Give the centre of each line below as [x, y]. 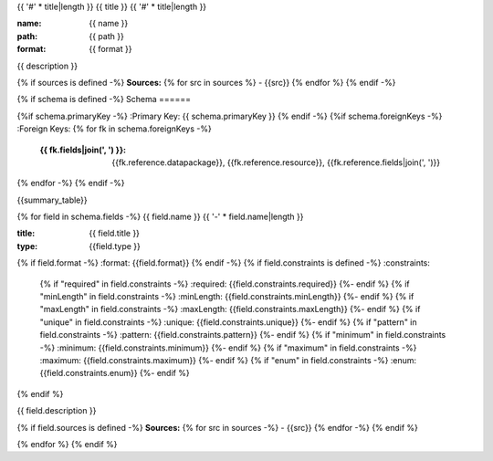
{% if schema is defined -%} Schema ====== [104, 100]
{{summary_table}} [52, 200]
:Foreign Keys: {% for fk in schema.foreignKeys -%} [114, 129]
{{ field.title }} [115, 234]
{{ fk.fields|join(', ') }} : [83, 150]
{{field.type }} [115, 246]
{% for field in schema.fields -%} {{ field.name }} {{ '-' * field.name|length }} [161, 217]
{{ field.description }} [57, 411]
